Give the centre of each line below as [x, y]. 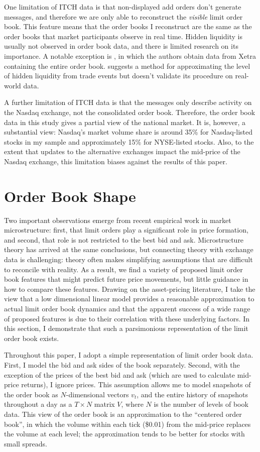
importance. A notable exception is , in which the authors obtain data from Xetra [130, 55]
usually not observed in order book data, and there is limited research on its [121, 46]
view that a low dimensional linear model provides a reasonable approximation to [129, 299]
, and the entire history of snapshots [192, 394]
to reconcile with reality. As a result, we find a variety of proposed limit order [123, 269]
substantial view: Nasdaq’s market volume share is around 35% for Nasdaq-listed [128, 132]
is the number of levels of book [201, 404]
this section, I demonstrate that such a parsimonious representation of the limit [126, 328]
